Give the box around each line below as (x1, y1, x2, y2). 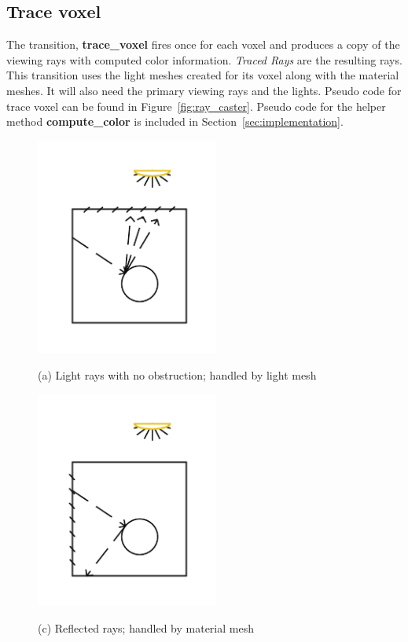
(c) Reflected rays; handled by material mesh (38, 619, 254, 636)
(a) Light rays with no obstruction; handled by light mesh (38, 366, 317, 383)
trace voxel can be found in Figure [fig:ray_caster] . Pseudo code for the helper (6, 97, 386, 114)
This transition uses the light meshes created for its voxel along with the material (6, 67, 399, 83)
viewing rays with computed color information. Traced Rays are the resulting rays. (6, 51, 402, 68)
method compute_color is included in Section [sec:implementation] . (6, 113, 344, 130)
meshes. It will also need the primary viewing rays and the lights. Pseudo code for (6, 82, 402, 98)
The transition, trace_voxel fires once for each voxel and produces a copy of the (6, 36, 400, 53)
